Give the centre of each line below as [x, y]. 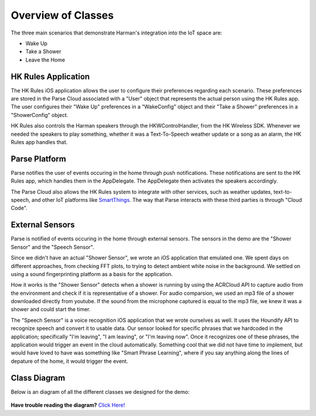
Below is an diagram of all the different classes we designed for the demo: [100, 391]
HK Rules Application [50, 76]
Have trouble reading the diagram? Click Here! [68, 405]
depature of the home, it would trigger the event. [69, 361]
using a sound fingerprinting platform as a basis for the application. [92, 274]
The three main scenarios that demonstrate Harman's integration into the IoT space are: [116, 33]
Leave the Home [45, 60]
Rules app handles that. [39, 142]
